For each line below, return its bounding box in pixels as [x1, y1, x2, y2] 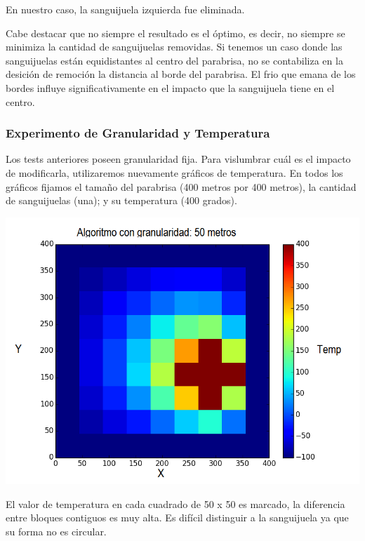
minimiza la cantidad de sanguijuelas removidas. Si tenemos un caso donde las [6, 39, 343, 54]
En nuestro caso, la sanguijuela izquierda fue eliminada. [6, 2, 245, 16]
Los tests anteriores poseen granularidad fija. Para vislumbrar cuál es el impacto [6, 152, 351, 166]
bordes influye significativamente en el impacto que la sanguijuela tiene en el [6, 80, 335, 95]
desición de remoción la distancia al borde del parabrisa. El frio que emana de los [6, 67, 356, 81]
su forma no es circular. [6, 523, 107, 538]
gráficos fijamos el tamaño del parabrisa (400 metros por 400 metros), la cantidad [6, 179, 357, 194]
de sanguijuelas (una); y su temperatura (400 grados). [6, 193, 237, 208]
